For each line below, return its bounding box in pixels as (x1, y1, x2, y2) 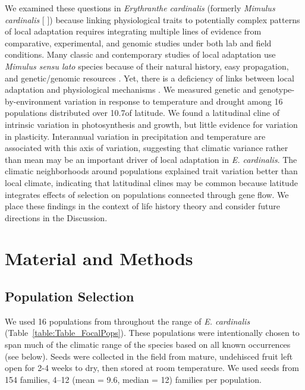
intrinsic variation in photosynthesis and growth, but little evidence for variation (5, 118, 298, 130)
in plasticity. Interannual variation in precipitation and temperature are (5, 130, 266, 142)
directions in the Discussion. (5, 211, 108, 224)
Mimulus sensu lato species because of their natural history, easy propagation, (5, 59, 289, 72)
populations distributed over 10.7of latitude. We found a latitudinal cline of (5, 106, 279, 119)
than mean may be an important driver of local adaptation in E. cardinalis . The (5, 153, 297, 165)
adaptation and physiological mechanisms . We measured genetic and (5, 83, 257, 96)
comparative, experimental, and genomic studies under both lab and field (5, 36, 272, 49)
